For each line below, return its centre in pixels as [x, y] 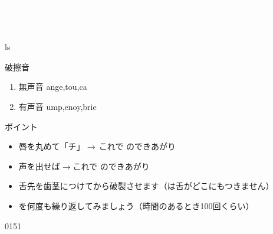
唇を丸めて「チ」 [52, 146]
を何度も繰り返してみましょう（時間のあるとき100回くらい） [136, 205]
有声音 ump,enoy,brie [57, 106]
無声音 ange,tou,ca [53, 87]
